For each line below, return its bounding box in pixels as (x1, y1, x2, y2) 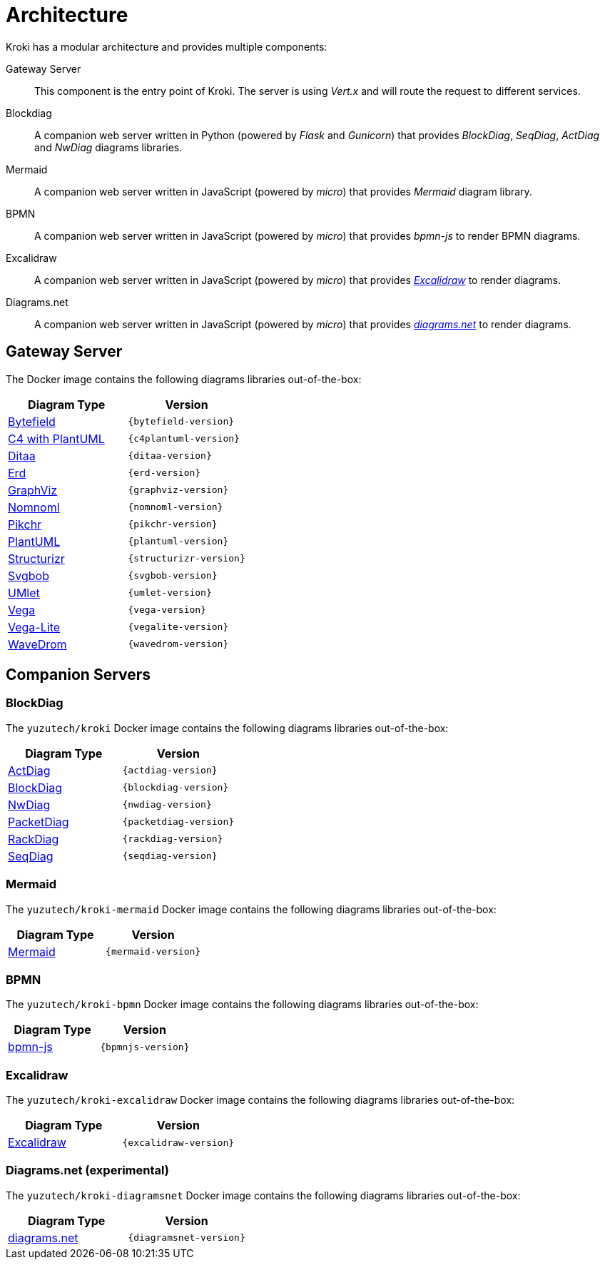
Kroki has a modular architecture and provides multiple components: (6, 40, 327, 53)
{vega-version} (128, 604, 206, 616)
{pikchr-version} (128, 519, 218, 530)
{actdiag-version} (122, 765, 218, 776)
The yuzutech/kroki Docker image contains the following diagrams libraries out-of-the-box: (6, 721, 449, 734)
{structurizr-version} (128, 553, 245, 564)
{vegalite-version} (128, 621, 229, 633)
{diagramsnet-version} (128, 1232, 245, 1244)
